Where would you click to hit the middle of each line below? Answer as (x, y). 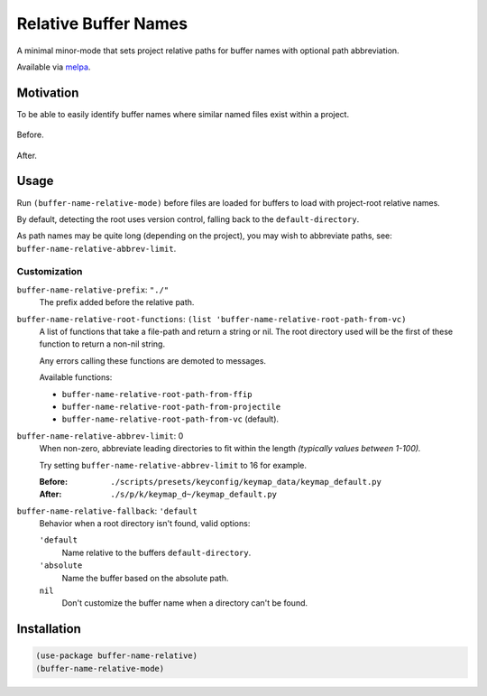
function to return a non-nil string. (102, 344)
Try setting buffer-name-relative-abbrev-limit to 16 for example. (173, 465)
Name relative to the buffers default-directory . (156, 552)
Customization (50, 272)
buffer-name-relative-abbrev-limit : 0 (100, 436)
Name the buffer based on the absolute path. (145, 578)
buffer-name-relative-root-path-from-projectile (171, 407)
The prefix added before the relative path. (117, 302)
